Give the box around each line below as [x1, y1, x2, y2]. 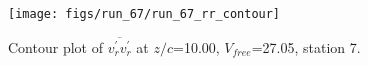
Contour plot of [8, 36, 103, 57]
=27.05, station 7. [251, 36, 361, 57]
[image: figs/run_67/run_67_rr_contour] [8, 7, 281, 21]
